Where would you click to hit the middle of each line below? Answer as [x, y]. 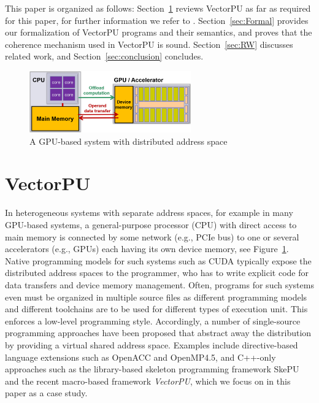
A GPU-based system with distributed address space [129, 141]
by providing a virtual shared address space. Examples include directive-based [152, 344]
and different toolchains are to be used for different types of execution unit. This [156, 309]
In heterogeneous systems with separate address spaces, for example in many [149, 213]
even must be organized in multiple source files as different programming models [156, 297]
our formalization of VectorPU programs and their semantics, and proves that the [159, 32]
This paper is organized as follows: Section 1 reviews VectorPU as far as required [158, 8]
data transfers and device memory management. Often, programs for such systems [159, 284]
